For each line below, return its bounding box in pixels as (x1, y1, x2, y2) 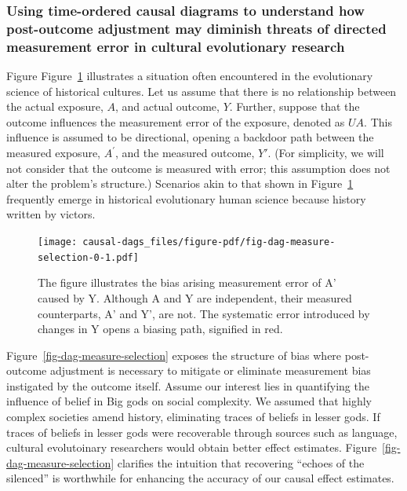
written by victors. (6, 206, 96, 222)
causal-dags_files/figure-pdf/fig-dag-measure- (82, 236, 336, 247)
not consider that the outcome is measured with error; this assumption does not (6, 159, 391, 176)
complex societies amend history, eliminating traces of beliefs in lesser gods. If (6, 409, 380, 425)
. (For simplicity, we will (267, 145, 384, 161)
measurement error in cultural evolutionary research (6, 36, 345, 56)
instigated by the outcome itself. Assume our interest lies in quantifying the (6, 377, 369, 394)
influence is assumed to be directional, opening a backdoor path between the (6, 129, 374, 145)
